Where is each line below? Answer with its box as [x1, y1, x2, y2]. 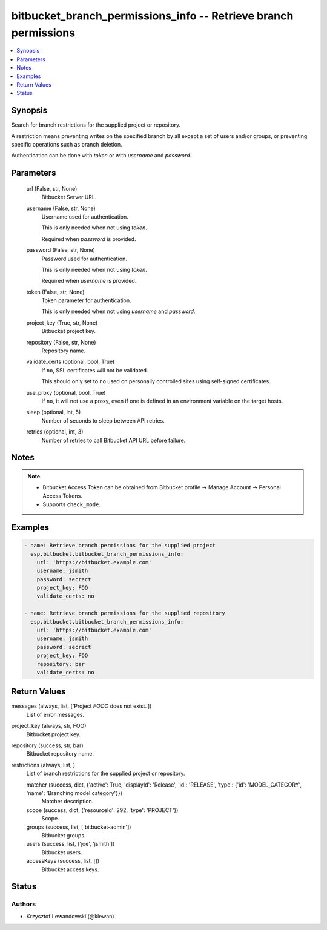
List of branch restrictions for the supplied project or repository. [26, 770, 185, 777]
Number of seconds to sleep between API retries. [41, 417, 165, 424]
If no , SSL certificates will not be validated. [41, 366, 148, 374]
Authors [11, 900, 36, 908]
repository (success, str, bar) [11, 742, 84, 749]
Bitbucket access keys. [41, 866, 99, 873]
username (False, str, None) [26, 205, 96, 212]
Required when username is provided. [41, 277, 137, 285]
